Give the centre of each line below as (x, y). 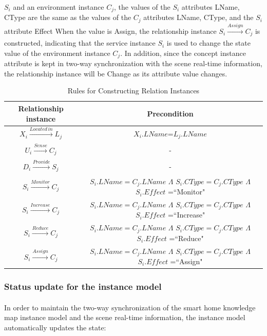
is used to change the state (208, 43)
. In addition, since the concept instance (183, 53)
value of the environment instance (57, 53)
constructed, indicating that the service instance (80, 43)
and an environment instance (59, 7)
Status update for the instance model (83, 286)
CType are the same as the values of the (68, 17)
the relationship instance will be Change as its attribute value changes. (116, 73)
